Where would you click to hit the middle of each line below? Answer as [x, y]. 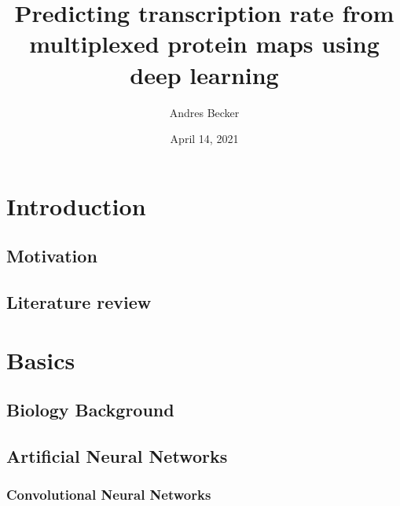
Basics [41, 359]
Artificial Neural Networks [117, 455]
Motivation [52, 256]
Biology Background [90, 410]
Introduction [76, 205]
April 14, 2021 [204, 139]
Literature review [79, 302]
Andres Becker [204, 112]
